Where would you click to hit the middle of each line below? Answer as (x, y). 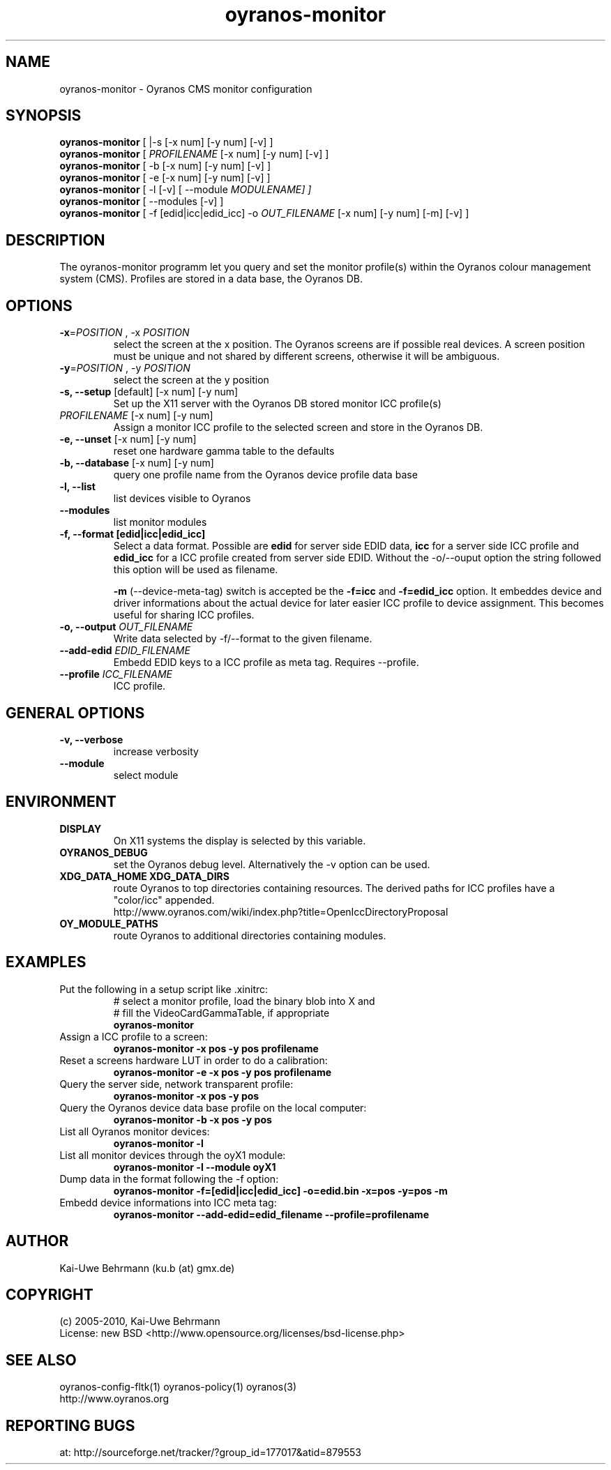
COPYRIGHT (50, 1294)
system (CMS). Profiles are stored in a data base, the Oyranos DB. (211, 279)
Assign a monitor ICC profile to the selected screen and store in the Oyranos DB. (298, 427)
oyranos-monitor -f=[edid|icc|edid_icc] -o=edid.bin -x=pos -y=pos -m (280, 1190)
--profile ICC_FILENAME (116, 674)
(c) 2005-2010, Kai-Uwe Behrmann (140, 1321)
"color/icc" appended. (164, 900)
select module (146, 775)
